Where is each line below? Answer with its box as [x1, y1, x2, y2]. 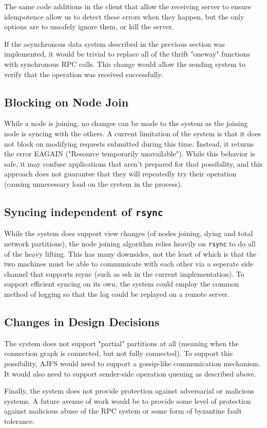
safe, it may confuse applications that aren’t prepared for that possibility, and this [4, 158, 263, 169]
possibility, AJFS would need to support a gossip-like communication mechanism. [4, 358, 260, 368]
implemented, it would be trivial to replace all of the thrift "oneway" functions [4, 48, 250, 59]
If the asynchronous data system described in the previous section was [4, 38, 225, 49]
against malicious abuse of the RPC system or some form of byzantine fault [4, 405, 242, 416]
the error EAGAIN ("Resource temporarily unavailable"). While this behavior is [4, 148, 255, 159]
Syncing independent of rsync [4, 203, 163, 219]
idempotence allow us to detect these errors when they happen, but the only [4, 11, 244, 22]
